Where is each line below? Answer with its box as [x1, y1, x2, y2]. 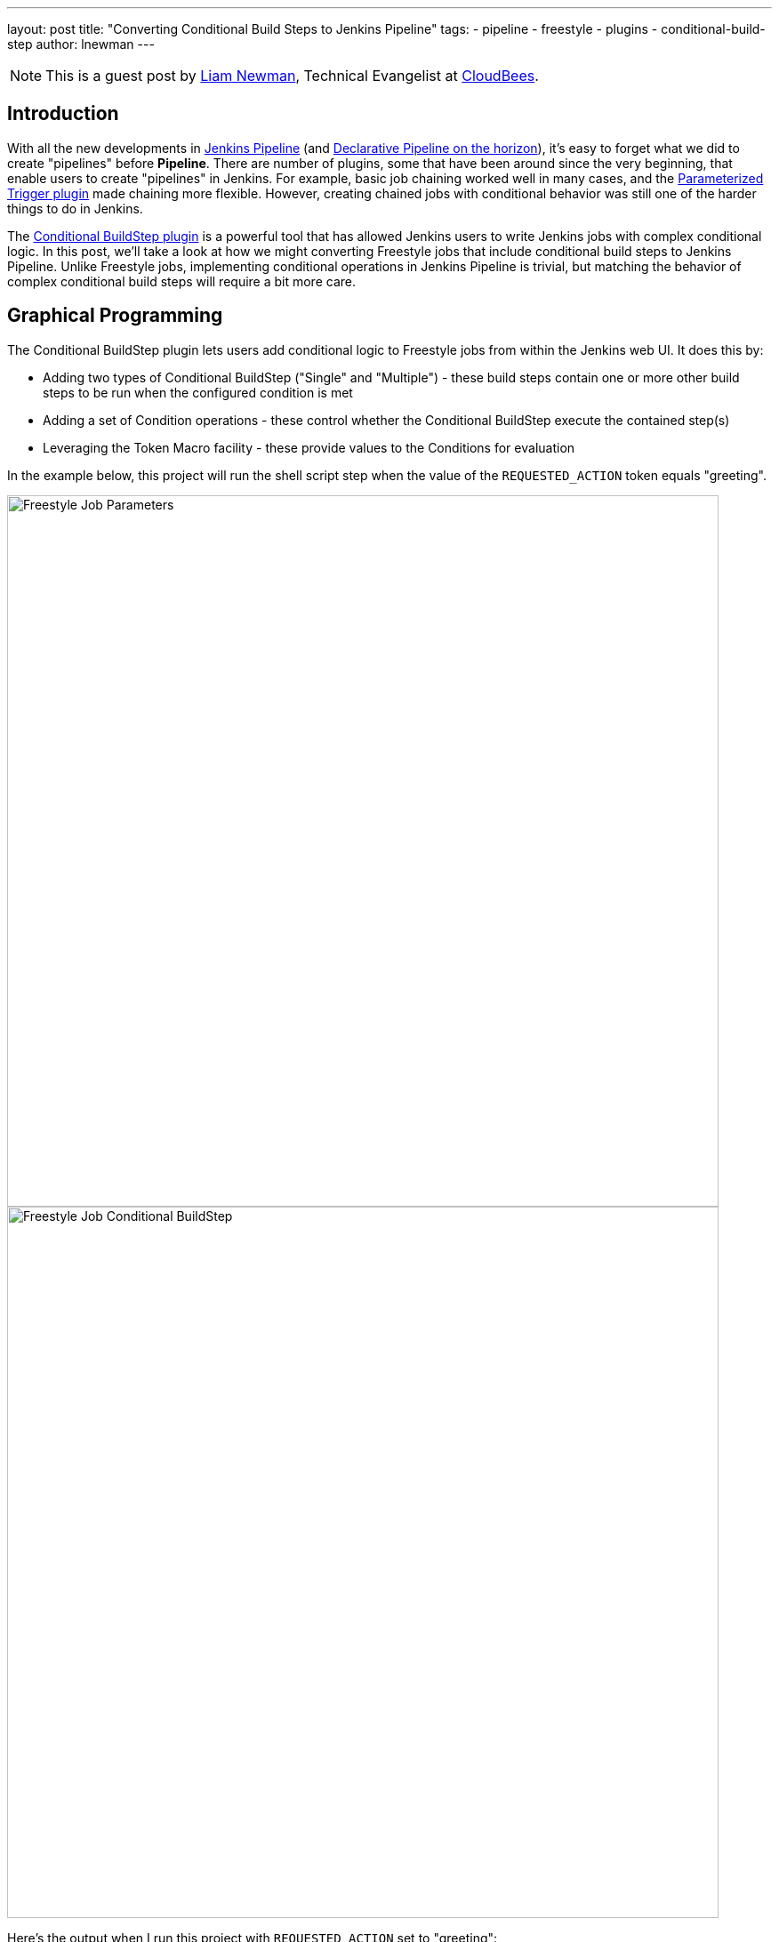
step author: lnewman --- [7, 36, 155, 52]
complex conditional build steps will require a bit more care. [7, 273, 356, 289]
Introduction [7, 102, 119, 125]
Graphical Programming [7, 304, 223, 327]
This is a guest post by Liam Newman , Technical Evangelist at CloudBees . [45, 67, 539, 84]
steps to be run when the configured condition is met [43, 384, 353, 400]
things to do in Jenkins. [7, 200, 143, 216]
